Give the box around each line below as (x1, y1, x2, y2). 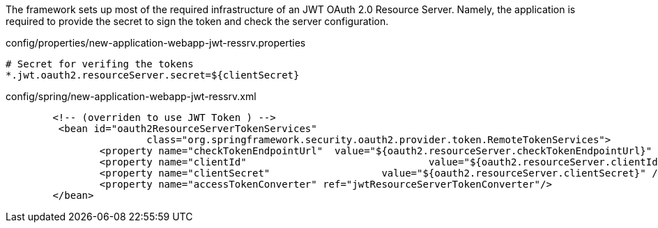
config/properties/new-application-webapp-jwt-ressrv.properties (6, 37, 306, 49)
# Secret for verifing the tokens (6, 58, 194, 70)
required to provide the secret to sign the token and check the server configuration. (6, 15, 389, 27)
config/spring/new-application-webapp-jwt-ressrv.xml (6, 90, 257, 102)
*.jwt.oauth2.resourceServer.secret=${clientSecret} (6, 70, 300, 81)
